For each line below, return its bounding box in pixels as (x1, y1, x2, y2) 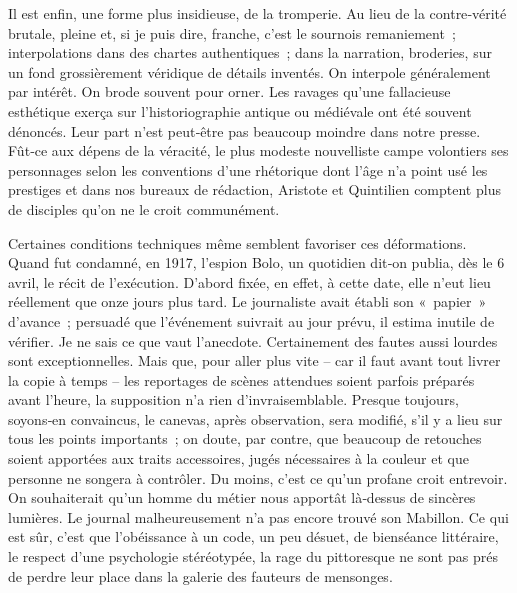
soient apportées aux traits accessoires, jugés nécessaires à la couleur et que (8, 448, 469, 469)
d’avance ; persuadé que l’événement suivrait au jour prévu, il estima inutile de (8, 310, 495, 331)
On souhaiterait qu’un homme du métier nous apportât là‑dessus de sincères (8, 487, 476, 508)
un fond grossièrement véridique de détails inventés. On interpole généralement (8, 61, 491, 82)
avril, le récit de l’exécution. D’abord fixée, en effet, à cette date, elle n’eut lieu (8, 271, 491, 292)
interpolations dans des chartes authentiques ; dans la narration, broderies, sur (8, 42, 492, 63)
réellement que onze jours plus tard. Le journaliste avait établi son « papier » (8, 291, 487, 312)
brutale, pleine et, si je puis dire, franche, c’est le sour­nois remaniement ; (8, 22, 456, 43)
